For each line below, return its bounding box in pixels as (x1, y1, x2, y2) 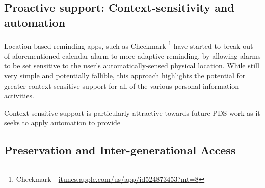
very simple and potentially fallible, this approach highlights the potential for (4, 70, 246, 81)
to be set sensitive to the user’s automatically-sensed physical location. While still (4, 60, 259, 71)
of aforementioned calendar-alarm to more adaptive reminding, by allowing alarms (4, 50, 261, 61)
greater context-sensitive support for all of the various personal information (4, 80, 240, 91)
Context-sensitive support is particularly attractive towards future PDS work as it (4, 107, 260, 118)
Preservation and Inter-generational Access (4, 142, 236, 158)
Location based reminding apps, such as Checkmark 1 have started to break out (4, 39, 253, 51)
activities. (4, 90, 34, 101)
